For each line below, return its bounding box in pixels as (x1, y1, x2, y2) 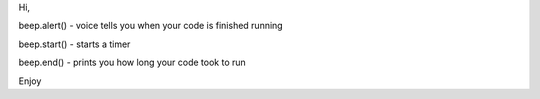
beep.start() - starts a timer (18, 38, 131, 50)
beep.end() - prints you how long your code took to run (18, 56, 247, 69)
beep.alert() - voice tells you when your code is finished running (18, 20, 284, 32)
